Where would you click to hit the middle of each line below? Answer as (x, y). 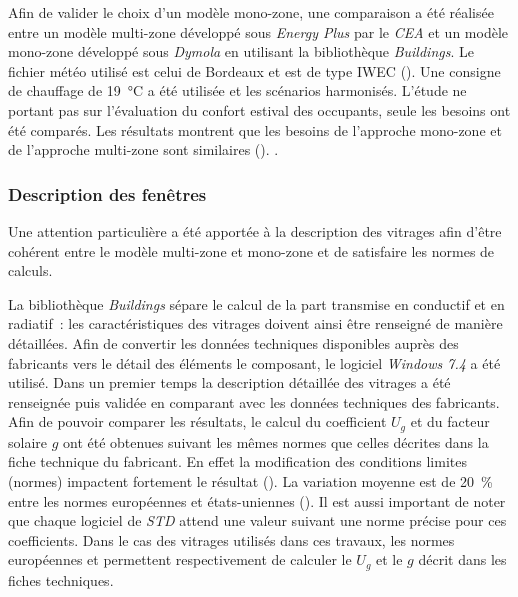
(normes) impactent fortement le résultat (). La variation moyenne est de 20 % (250, 480)
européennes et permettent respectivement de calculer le (180, 559)
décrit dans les (462, 559)
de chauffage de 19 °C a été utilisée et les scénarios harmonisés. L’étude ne (237, 90)
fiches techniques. (61, 579)
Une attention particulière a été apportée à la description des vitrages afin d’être (255, 230)
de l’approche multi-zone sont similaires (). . (143, 149)
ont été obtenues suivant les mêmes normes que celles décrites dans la (276, 441)
